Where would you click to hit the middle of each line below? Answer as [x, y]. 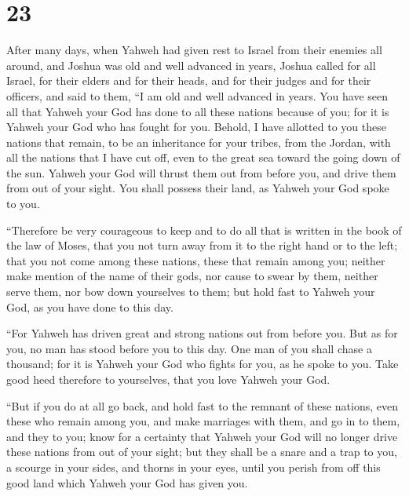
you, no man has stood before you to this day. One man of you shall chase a [189, 348]
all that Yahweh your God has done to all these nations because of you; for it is [198, 111]
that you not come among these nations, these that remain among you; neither [196, 260]
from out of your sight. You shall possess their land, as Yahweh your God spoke [198, 188]
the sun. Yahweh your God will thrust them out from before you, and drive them [201, 172]
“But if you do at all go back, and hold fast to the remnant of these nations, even [203, 405]
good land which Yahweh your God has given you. [127, 482]
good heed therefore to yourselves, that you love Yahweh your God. [168, 379]
